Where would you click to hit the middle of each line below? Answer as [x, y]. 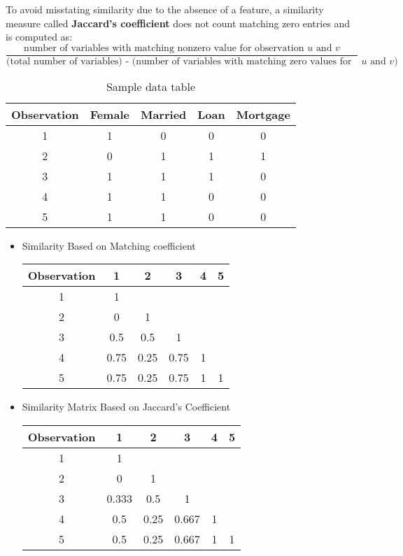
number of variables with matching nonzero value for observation [164, 48]
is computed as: [39, 37]
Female [109, 114]
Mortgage [263, 114]
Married [163, 114]
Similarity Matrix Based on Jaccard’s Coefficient [126, 407]
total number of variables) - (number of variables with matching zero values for [181, 61]
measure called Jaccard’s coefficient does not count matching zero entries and [178, 23]
